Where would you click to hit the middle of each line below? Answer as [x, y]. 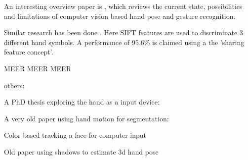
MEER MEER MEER [38, 68]
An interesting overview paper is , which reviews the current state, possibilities [123, 6]
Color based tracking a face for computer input [75, 135]
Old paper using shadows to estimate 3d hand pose [81, 151]
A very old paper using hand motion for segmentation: [86, 118]
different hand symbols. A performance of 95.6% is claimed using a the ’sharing [124, 42]
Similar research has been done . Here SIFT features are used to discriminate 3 [124, 32]
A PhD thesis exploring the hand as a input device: [82, 102]
